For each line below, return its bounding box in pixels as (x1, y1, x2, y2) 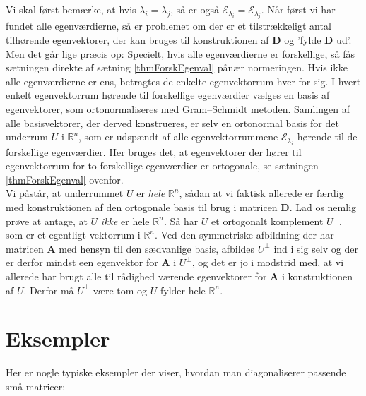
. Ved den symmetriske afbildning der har (155, 227, 334, 242)
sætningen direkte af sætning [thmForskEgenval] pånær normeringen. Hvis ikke (6, 60, 348, 75)
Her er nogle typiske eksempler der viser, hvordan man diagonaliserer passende (6, 365, 346, 380)
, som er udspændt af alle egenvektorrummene (78, 129, 278, 144)
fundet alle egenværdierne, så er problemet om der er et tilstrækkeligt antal (6, 18, 331, 33)
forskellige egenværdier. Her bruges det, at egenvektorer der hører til (6, 144, 302, 159)
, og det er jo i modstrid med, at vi (191, 255, 344, 270)
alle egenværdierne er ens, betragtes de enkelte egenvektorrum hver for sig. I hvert (6, 73, 361, 88)
